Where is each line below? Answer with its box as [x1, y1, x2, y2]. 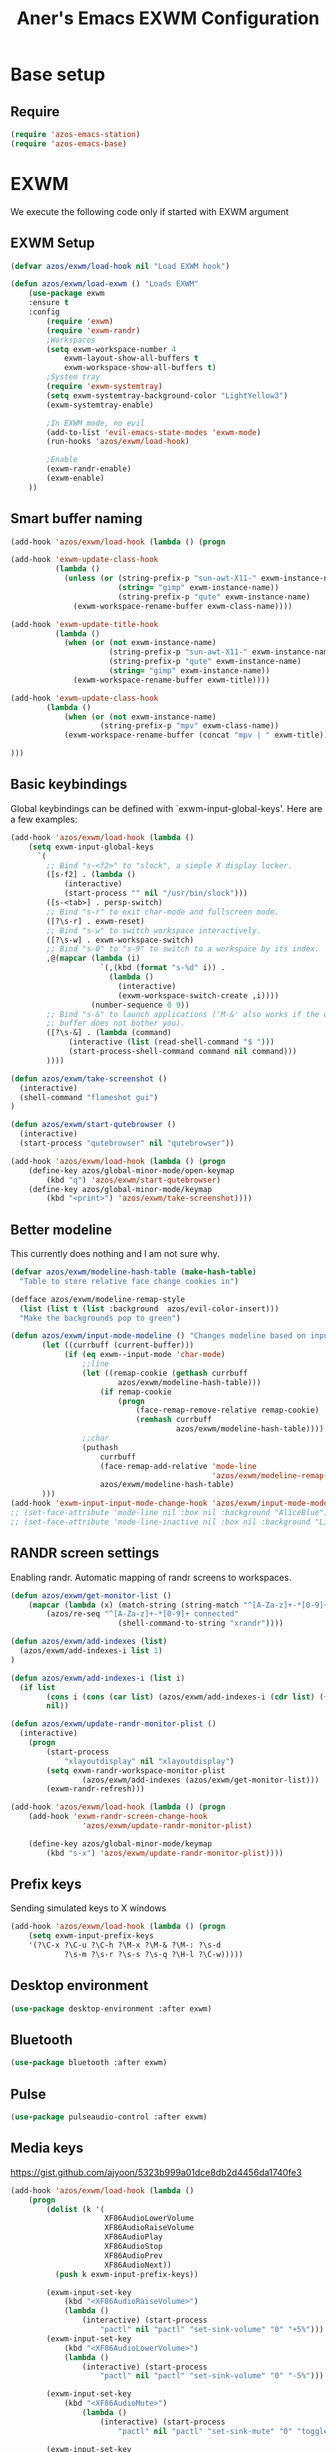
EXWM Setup [10, 235, 95, 252]
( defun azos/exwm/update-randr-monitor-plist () [10, 1719, 217, 1729]
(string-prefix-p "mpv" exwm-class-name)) [99, 721, 280, 731]
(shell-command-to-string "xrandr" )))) [117, 1618, 284, 1629]
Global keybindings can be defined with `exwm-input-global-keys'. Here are [10, 802, 323, 814]
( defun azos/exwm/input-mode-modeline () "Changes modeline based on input [10, 1331, 333, 1341]
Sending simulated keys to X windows [10, 1902, 167, 1914]
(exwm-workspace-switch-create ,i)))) [117, 990, 280, 1001]
